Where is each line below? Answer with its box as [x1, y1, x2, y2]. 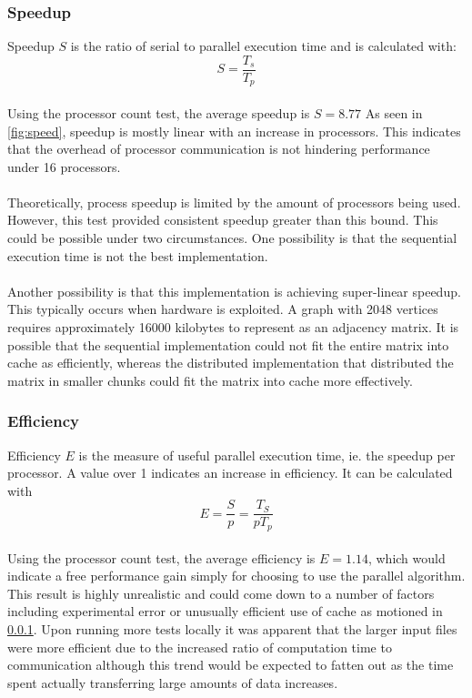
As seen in [365, 103, 423, 122]
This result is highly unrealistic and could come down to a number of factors [7, 583, 435, 602]
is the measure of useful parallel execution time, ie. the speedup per [78, 445, 456, 464]
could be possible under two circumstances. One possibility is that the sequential [7, 228, 457, 248]
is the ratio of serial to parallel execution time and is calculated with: [70, 36, 457, 56]
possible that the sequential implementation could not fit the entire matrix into [7, 335, 449, 354]
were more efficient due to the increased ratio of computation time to [7, 637, 392, 656]
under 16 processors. [7, 157, 121, 176]
